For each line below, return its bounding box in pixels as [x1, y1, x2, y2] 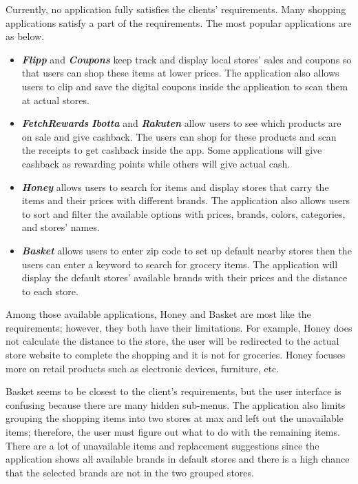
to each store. [21, 283, 78, 298]
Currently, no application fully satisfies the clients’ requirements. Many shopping [6, 2, 346, 16]
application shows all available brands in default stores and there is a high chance [6, 452, 350, 466]
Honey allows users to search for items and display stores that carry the [21, 179, 329, 194]
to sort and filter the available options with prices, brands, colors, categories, [21, 206, 346, 221]
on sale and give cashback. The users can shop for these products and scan [21, 129, 337, 143]
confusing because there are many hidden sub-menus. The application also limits [6, 397, 346, 412]
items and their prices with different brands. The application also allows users [21, 193, 350, 208]
